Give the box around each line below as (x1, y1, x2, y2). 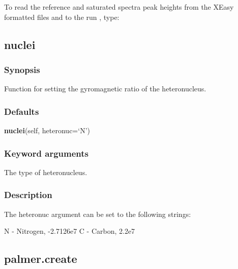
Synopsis (4, 63, 40, 76)
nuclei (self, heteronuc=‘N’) (4, 125, 90, 135)
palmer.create (4, 251, 77, 266)
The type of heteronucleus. (4, 166, 87, 177)
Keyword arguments (4, 146, 88, 159)
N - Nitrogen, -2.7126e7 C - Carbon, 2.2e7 (4, 226, 135, 236)
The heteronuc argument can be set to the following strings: (4, 208, 191, 219)
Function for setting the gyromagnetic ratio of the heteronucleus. (4, 83, 206, 94)
